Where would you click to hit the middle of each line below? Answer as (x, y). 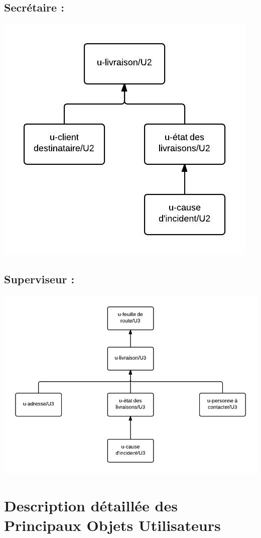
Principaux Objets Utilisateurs (112, 525)
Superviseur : (39, 279)
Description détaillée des (91, 505)
